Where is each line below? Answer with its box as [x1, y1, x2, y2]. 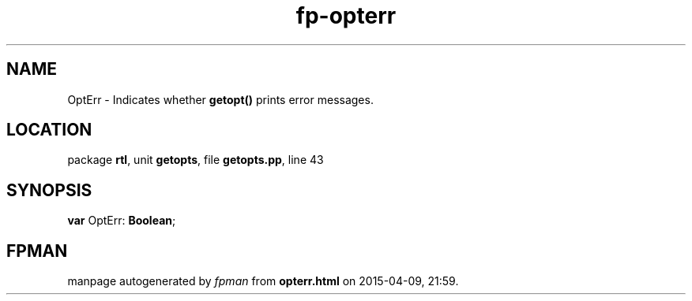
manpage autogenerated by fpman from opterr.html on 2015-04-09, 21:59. [67, 274, 459, 288]
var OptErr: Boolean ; [67, 214, 176, 228]
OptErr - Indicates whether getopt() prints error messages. [67, 92, 374, 106]
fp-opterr [295, 2, 397, 29]
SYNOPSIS [6, 180, 92, 200]
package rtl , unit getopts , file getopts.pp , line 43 [67, 153, 324, 167]
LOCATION [6, 120, 92, 140]
